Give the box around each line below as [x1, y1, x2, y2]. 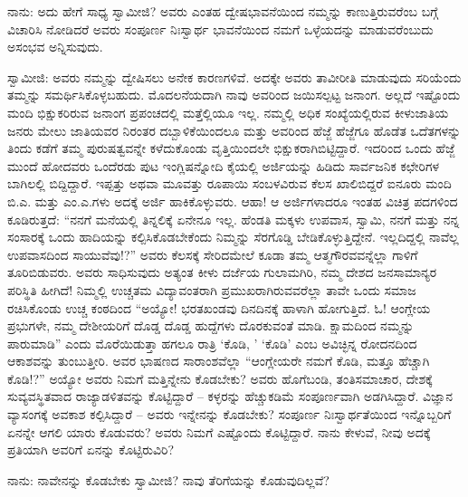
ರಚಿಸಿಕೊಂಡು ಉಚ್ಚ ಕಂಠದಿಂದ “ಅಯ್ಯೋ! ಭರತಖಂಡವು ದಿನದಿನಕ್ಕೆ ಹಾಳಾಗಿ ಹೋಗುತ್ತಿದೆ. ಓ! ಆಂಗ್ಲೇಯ [7, 298, 431, 317]
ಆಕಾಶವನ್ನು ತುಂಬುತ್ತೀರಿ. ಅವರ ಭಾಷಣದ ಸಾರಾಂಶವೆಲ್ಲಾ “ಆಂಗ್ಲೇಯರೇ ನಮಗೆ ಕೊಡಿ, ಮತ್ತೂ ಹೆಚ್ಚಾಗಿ [7, 351, 430, 370]
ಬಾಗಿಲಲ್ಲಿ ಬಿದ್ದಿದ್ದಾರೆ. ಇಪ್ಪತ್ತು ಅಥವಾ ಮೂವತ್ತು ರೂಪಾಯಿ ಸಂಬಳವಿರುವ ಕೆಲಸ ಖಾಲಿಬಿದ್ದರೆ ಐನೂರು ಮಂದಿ [7, 174, 452, 193]
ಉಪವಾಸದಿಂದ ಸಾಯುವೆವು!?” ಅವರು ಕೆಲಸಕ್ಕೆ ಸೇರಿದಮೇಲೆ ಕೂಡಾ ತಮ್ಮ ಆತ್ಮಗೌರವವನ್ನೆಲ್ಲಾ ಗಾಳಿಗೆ [7, 244, 418, 263]
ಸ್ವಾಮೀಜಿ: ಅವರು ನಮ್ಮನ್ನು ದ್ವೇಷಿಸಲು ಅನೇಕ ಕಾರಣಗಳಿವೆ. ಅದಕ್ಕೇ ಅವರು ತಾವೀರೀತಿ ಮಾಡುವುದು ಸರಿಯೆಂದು [7, 67, 462, 86]
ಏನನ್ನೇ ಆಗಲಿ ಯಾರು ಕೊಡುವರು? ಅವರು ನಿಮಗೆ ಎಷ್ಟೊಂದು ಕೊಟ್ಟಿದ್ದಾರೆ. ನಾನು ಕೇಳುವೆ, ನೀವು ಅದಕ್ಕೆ [7, 422, 431, 441]
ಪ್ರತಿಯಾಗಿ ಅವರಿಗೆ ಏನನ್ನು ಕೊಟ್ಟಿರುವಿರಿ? [7, 440, 175, 459]
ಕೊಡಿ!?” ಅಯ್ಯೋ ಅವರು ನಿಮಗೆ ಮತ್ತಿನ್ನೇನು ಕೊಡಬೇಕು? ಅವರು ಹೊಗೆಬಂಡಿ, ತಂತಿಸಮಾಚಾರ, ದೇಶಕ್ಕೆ [7, 368, 433, 387]
